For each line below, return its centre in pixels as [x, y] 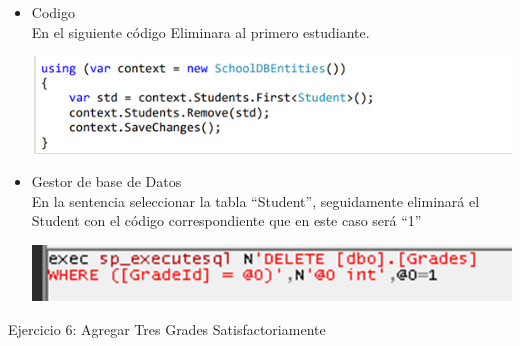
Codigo [53, 12]
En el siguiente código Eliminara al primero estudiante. [200, 31]
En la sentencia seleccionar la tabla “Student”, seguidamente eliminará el [255, 200]
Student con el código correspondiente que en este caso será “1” [226, 220]
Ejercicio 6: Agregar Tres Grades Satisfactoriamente [167, 328]
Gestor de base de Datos [106, 181]
